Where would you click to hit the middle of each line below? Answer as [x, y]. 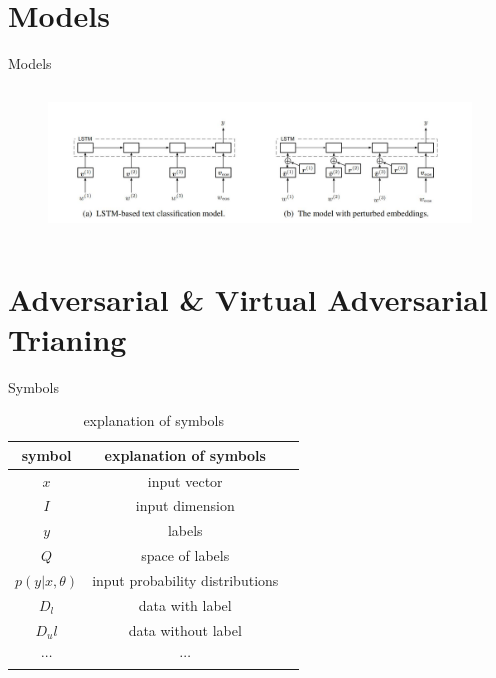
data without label [185, 629]
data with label [185, 604]
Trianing [67, 338]
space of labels [185, 555]
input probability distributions [185, 579]
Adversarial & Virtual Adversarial [248, 299]
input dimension [185, 505]
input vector [185, 480]
